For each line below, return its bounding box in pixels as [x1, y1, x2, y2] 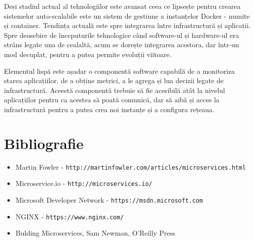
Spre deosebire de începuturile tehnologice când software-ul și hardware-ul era [4, 30, 239, 40]
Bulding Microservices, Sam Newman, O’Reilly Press [15, 228, 176, 238]
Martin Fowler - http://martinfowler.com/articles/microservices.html [15, 161, 246, 172]
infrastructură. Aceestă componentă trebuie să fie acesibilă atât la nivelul [4, 85, 225, 95]
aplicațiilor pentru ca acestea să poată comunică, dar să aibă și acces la [4, 94, 219, 105]
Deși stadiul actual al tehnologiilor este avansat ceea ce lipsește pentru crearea [4, 1, 241, 11]
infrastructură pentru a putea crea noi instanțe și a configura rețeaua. [4, 104, 215, 114]
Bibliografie [4, 133, 84, 153]
